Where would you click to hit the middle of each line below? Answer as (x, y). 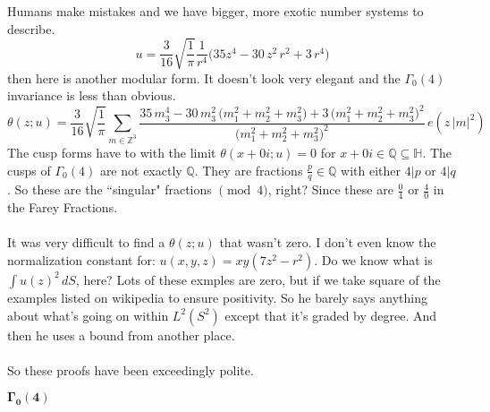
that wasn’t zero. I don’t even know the (328, 242)
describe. (31, 28)
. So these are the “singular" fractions (110, 189)
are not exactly (141, 170)
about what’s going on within (88, 315)
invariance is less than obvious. (92, 95)
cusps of (29, 170)
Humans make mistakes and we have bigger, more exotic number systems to (215, 11)
